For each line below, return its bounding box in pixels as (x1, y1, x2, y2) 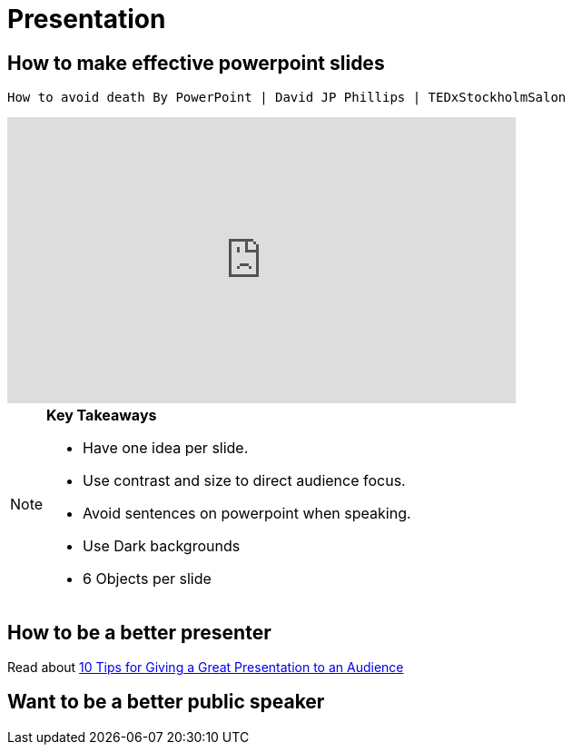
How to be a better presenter (7, 620, 271, 644)
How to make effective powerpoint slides (7, 51, 385, 74)
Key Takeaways (46, 406, 157, 425)
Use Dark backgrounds (83, 537, 241, 556)
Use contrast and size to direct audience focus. (83, 471, 406, 490)
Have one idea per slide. (83, 439, 249, 458)
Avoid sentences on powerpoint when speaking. (83, 504, 411, 523)
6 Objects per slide (83, 569, 212, 589)
